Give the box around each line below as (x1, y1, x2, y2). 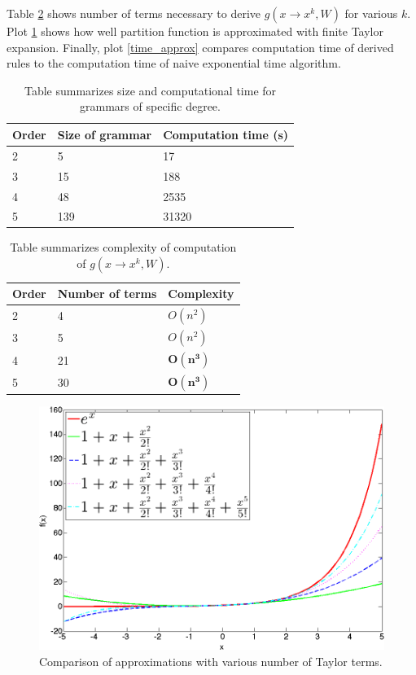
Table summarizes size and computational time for (24, 81, 277, 99)
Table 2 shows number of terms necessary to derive (7, 5, 261, 21)
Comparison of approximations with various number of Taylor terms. (39, 652, 383, 669)
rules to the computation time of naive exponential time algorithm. (7, 55, 341, 72)
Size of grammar (57, 125, 152, 142)
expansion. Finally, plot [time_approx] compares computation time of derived (7, 38, 394, 55)
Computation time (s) (163, 125, 289, 142)
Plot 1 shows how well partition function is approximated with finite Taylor (7, 23, 383, 39)
